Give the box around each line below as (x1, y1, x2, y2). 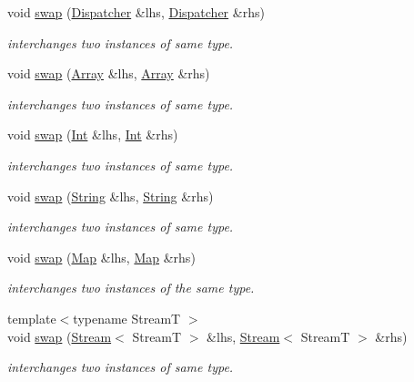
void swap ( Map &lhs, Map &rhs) (7, 247, 196, 266)
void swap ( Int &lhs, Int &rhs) (7, 125, 178, 144)
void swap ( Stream (7, 326, 112, 346)
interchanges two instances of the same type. (7, 278, 255, 297)
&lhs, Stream (207, 326, 280, 346)
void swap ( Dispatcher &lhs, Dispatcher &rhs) (7, 3, 265, 21)
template (7, 308, 56, 327)
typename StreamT (73, 308, 181, 327)
